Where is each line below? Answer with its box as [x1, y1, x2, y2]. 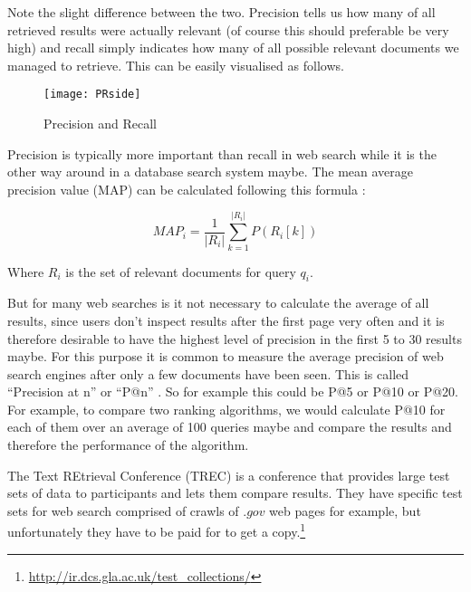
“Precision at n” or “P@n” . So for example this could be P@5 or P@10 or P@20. [7, 382, 458, 401]
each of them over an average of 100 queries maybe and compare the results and [7, 417, 452, 436]
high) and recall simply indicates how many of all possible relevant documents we [7, 38, 459, 57]
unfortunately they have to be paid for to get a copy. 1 [7, 520, 306, 541]
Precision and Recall [43, 114, 157, 133]
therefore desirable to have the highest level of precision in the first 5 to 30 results [7, 329, 462, 348]
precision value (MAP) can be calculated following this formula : [7, 179, 366, 198]
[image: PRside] [43, 88, 141, 101]
